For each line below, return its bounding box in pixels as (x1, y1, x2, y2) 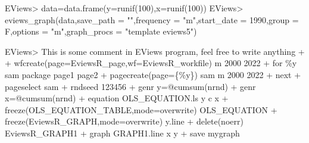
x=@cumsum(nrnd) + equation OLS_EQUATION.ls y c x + (5, 92, 229, 104)
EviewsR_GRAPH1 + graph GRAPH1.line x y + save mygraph (5, 126, 240, 139)
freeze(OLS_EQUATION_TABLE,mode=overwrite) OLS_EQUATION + (5, 103, 277, 116)
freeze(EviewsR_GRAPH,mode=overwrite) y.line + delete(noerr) (5, 115, 244, 128)
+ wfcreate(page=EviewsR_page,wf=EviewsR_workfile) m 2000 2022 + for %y (5, 57, 297, 69)
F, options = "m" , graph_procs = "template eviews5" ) (5, 25, 197, 38)
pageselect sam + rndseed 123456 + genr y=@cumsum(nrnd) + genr (5, 80, 256, 92)
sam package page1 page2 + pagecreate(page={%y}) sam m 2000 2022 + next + (5, 68, 301, 80)
